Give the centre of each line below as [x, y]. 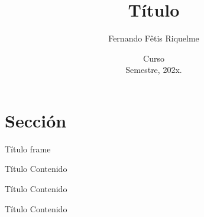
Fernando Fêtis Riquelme [154, 38]
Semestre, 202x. [154, 70]
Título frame [28, 149]
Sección [36, 120]
